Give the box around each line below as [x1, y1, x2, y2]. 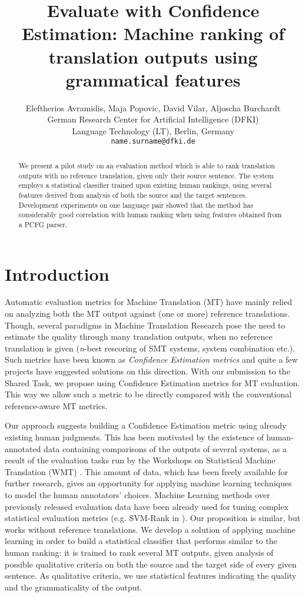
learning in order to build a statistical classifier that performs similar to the [5, 535, 277, 547]
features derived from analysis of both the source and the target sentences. [18, 190, 247, 200]
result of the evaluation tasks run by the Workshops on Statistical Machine [5, 454, 276, 466]
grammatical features [65, 67, 241, 91]
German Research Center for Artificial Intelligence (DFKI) [47, 113, 259, 125]
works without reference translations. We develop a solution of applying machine [5, 523, 296, 535]
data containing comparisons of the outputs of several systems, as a [44, 442, 287, 455]
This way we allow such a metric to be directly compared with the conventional [5, 388, 292, 400]
